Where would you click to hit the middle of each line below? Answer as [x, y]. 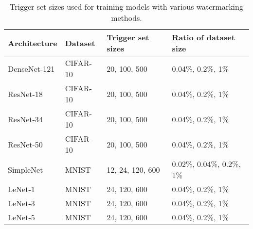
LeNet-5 [21, 217]
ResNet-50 [25, 144]
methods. [126, 18]
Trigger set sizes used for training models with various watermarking [126, 7]
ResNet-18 [25, 94]
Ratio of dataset [203, 37]
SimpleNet [26, 169]
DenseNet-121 [31, 68]
